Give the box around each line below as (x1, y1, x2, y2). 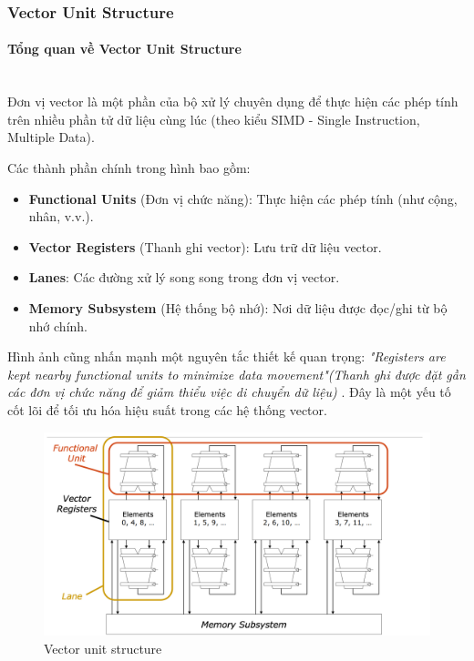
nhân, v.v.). (28, 207, 94, 226)
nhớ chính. (28, 316, 88, 335)
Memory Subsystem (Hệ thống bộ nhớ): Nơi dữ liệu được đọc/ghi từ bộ (28, 298, 448, 317)
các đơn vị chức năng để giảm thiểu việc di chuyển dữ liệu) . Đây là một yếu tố (7, 382, 451, 402)
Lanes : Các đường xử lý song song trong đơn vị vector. (28, 268, 340, 287)
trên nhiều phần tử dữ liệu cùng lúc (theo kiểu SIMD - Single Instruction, (7, 109, 420, 128)
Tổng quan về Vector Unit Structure (7, 39, 242, 58)
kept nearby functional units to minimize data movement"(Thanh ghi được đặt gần (7, 364, 466, 383)
